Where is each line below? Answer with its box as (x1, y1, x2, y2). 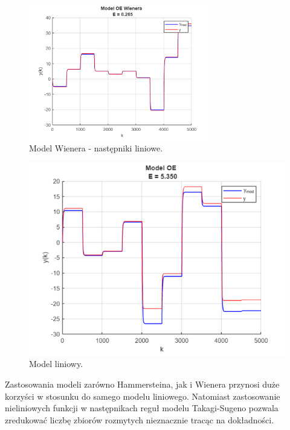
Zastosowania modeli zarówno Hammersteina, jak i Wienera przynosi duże (5, 377, 280, 390)
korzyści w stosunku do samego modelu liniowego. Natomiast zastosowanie (5, 389, 280, 402)
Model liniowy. (29, 357, 83, 370)
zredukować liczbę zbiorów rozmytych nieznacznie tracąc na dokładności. (5, 413, 274, 426)
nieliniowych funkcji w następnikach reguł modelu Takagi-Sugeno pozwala (5, 402, 279, 414)
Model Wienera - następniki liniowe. (29, 142, 163, 154)
